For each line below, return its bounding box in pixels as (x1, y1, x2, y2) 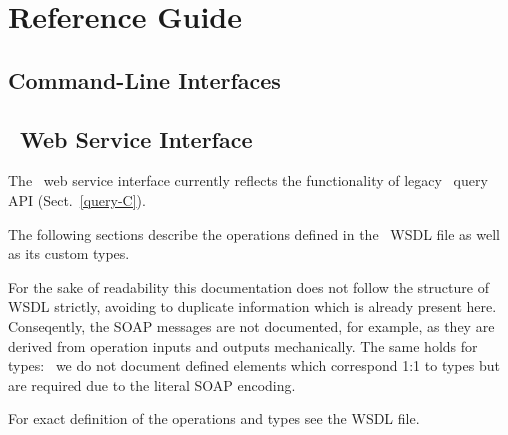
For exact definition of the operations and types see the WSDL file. (8, 408, 420, 429)
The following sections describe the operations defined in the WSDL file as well (8, 223, 500, 244)
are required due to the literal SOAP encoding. (8, 374, 296, 395)
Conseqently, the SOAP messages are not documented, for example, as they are (8, 315, 495, 336)
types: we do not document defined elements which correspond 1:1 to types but (8, 355, 500, 376)
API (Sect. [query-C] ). (8, 189, 146, 210)
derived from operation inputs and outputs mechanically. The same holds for (8, 335, 478, 356)
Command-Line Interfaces (8, 64, 281, 95)
